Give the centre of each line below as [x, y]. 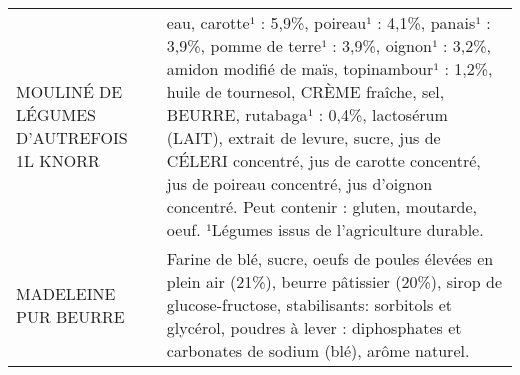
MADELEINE [66, 293]
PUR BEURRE [70, 316]
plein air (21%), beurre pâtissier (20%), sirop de [334, 281]
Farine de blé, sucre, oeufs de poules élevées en [330, 258]
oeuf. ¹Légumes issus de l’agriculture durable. [325, 229]
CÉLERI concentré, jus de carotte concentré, [323, 160]
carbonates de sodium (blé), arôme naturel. [318, 350]
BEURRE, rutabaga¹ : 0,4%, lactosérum [307, 114]
